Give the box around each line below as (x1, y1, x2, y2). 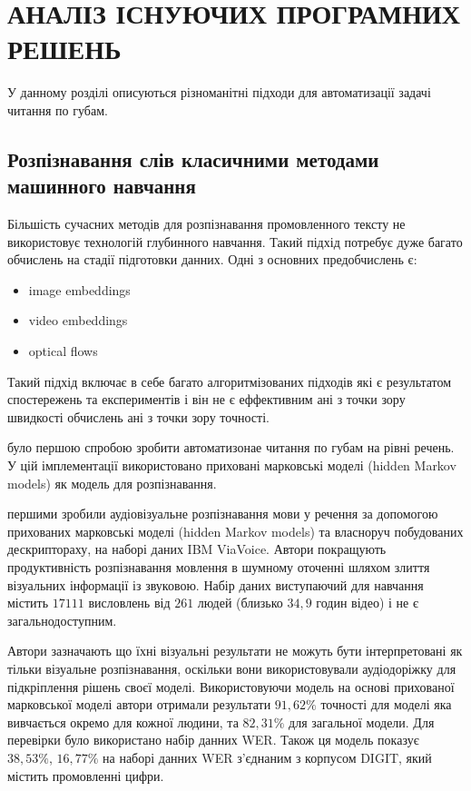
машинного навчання (7, 172, 196, 200)
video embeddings (28, 311, 128, 330)
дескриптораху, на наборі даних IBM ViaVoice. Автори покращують (7, 539, 387, 559)
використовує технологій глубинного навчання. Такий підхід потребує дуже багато (7, 232, 463, 251)
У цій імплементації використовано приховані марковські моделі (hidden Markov (7, 456, 456, 475)
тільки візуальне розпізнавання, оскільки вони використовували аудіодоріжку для (7, 658, 456, 677)
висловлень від (88, 593, 171, 612)
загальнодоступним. (7, 610, 117, 629)
